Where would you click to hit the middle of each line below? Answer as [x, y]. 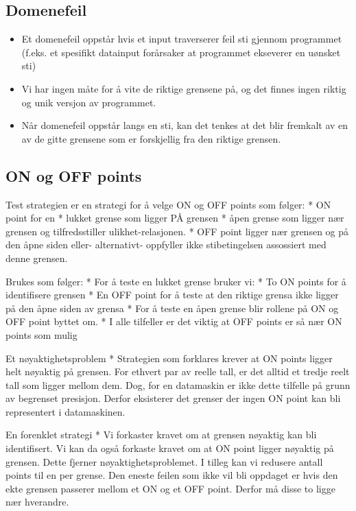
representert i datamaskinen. [66, 411]
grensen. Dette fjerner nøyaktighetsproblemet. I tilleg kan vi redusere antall [164, 461]
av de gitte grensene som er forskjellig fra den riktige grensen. [151, 138]
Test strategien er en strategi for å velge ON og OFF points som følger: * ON [168, 204]
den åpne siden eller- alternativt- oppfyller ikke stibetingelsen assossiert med [166, 245]
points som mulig [41, 334]
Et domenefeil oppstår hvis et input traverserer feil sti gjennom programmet [182, 39]
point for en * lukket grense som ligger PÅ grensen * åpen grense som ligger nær [175, 218]
